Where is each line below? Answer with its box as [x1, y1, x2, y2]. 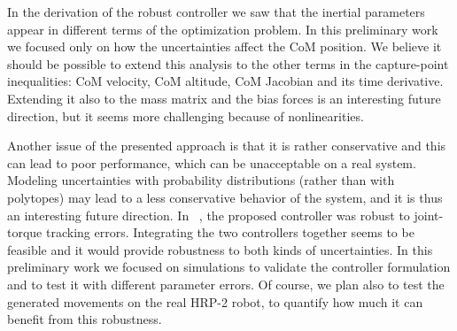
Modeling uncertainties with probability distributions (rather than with [7, 171, 395, 189]
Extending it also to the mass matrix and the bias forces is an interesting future [7, 89, 441, 107]
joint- [414, 205, 444, 224]
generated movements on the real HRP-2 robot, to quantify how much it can [7, 292, 423, 311]
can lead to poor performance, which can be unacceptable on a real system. [7, 153, 416, 172]
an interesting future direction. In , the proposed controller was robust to [7, 205, 410, 224]
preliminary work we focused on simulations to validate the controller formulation [7, 258, 451, 276]
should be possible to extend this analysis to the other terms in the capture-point [7, 54, 449, 73]
